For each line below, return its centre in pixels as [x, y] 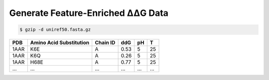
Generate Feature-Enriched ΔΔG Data [89, 13]
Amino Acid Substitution [60, 43]
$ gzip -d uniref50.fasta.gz [55, 30]
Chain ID [105, 43]
